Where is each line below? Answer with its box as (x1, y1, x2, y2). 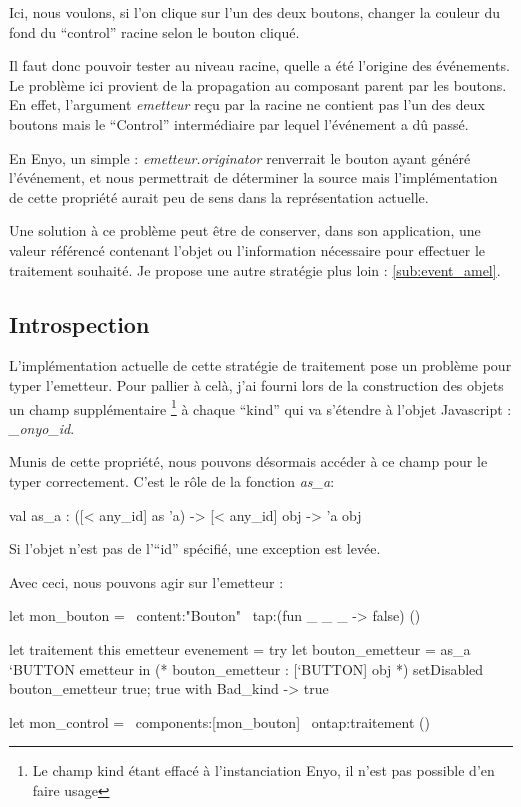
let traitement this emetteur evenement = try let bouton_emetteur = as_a (9, 638, 471, 659)
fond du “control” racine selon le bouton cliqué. (9, 21, 300, 42)
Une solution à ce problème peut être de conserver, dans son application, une (9, 220, 481, 241)
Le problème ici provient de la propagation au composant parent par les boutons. (9, 74, 507, 95)
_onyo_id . (9, 417, 75, 438)
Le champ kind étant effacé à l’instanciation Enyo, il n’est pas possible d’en (32, 760, 495, 781)
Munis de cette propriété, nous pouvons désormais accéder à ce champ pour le (9, 451, 488, 472)
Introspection (9, 308, 150, 339)
